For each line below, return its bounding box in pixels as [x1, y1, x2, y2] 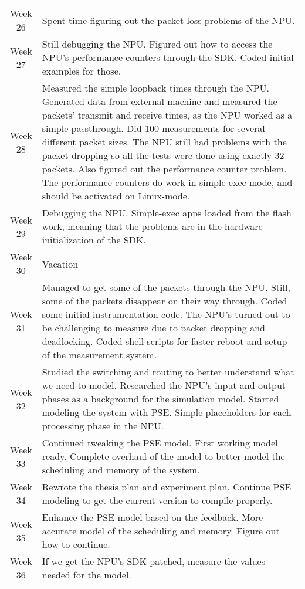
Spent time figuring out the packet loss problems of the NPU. [42, 13, 295, 27]
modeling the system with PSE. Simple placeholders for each [42, 405, 292, 419]
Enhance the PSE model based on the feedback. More [42, 510, 263, 524]
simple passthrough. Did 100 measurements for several [42, 121, 265, 135]
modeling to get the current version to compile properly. [42, 493, 273, 507]
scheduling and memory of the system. [42, 463, 200, 476]
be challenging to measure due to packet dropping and [42, 321, 265, 334]
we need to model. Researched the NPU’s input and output [42, 378, 286, 392]
